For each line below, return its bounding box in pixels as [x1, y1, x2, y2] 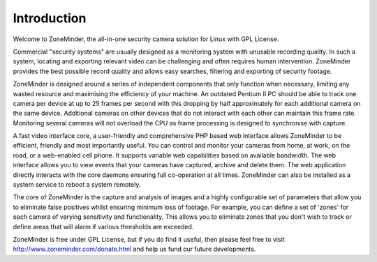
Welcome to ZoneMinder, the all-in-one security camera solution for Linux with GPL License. [13, 35, 279, 43]
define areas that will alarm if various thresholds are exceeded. [13, 222, 194, 231]
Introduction [13, 10, 87, 26]
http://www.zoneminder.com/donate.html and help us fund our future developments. [13, 245, 256, 254]
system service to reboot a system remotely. [13, 180, 141, 189]
